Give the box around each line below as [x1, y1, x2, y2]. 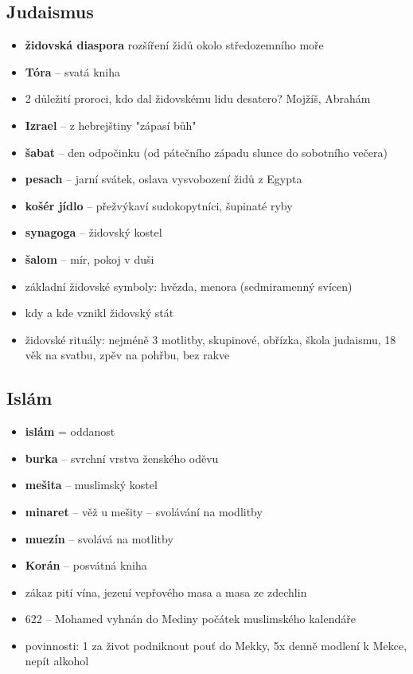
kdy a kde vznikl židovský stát [25, 304, 174, 321]
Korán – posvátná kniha [25, 557, 147, 574]
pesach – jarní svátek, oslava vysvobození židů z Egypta [25, 170, 302, 187]
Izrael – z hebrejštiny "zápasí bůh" [25, 116, 197, 133]
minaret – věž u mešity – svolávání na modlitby [25, 503, 263, 519]
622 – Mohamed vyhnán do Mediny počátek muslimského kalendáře [25, 610, 356, 627]
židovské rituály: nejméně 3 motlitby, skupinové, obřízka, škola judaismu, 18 [25, 331, 396, 347]
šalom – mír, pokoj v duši [25, 250, 154, 267]
